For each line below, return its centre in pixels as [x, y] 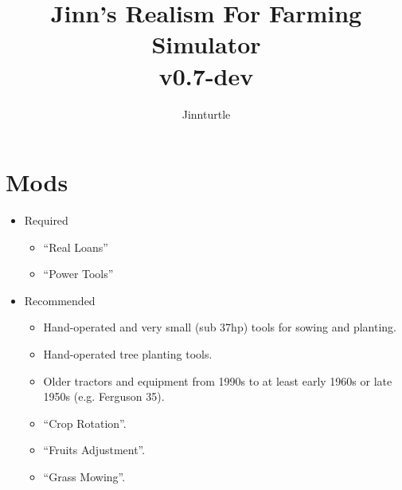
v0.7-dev [206, 75]
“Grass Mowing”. [84, 476]
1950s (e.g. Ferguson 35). [104, 396]
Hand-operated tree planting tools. [128, 354]
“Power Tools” [78, 274]
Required [46, 220]
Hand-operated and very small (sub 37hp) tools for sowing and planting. [220, 327]
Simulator [206, 44]
